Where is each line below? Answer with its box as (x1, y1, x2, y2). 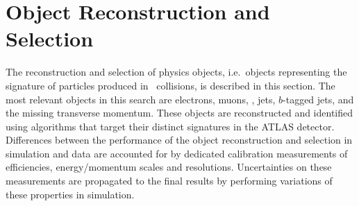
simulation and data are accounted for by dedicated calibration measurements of (6, 146, 348, 160)
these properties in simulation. (6, 187, 135, 201)
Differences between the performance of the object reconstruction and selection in (6, 132, 353, 147)
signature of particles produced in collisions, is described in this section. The (6, 78, 335, 92)
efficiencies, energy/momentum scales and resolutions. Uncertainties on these (6, 160, 332, 174)
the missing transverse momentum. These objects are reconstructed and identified (6, 105, 353, 120)
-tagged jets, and (283, 92, 354, 106)
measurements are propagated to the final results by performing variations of (6, 173, 333, 188)
